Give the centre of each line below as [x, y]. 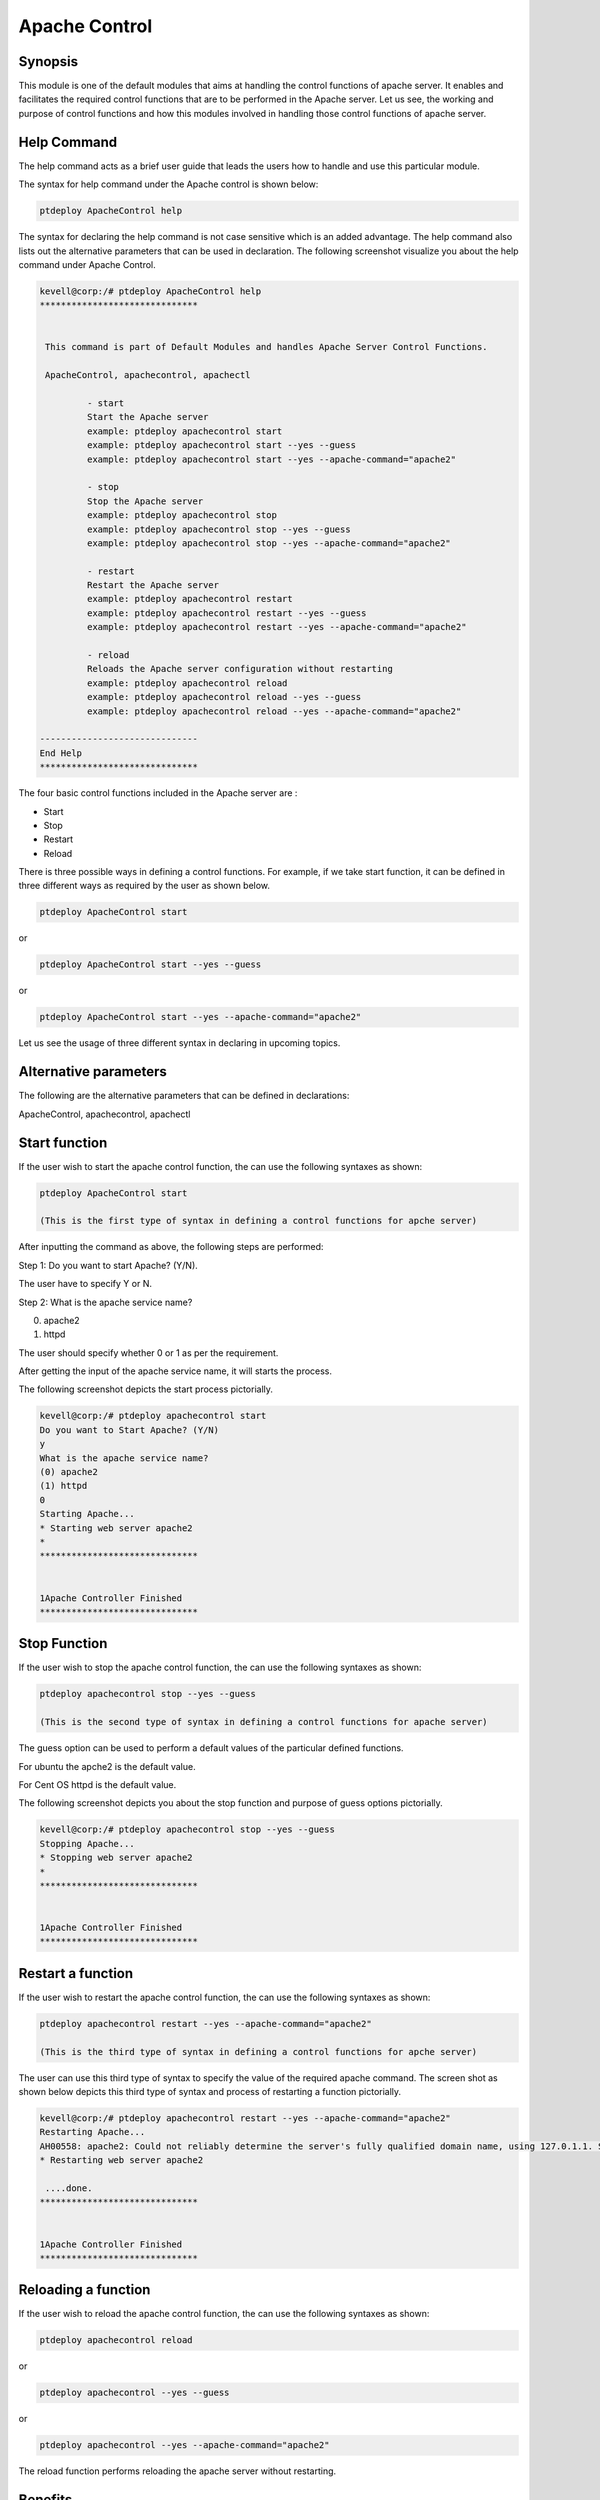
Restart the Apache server [153, 585]
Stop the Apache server [145, 501]
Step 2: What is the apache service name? [105, 1302]
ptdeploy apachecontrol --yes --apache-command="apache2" [184, 2445]
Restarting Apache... [92, 2132]
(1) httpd [63, 1486]
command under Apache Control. [87, 264]
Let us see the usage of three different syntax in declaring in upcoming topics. [179, 1043]
